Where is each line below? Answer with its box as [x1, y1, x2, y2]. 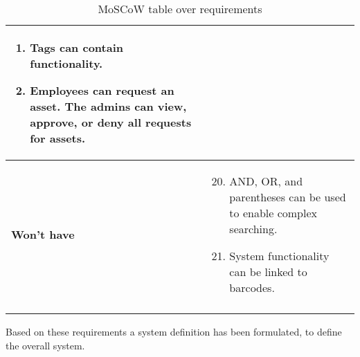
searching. [229, 221, 278, 237]
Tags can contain [30, 39, 123, 55]
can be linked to [229, 264, 307, 280]
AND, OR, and [229, 173, 303, 189]
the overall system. [6, 338, 85, 352]
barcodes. [229, 280, 275, 295]
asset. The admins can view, [30, 98, 187, 114]
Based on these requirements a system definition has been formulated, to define [6, 324, 342, 338]
